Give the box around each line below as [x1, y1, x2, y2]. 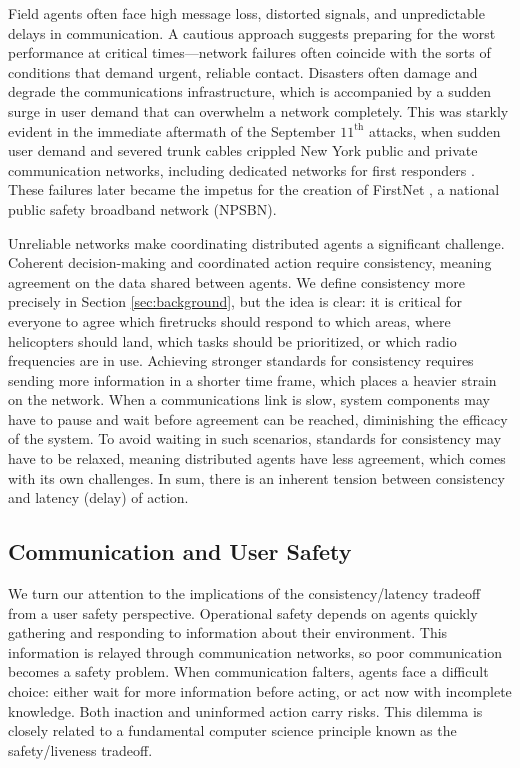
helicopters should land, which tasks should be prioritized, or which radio [8, 330, 457, 351]
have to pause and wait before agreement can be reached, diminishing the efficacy [8, 408, 508, 429]
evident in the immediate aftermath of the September [8, 120, 336, 141]
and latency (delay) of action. [8, 487, 189, 508]
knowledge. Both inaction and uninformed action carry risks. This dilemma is [8, 700, 483, 721]
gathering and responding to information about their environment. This [8, 622, 448, 643]
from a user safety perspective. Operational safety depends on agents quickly [8, 602, 478, 623]
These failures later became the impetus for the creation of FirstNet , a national [8, 179, 500, 200]
